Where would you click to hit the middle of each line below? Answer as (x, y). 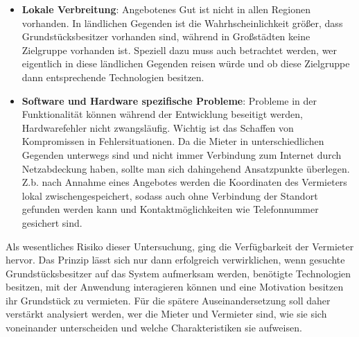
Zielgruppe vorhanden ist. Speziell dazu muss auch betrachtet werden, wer (179, 50)
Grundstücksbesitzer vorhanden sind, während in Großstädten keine (166, 36)
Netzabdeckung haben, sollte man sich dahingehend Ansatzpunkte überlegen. (186, 168)
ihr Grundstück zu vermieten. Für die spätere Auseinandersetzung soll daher (168, 300)
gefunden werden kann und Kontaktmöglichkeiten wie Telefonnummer (170, 209)
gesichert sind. (52, 222)
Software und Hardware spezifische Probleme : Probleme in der (169, 100)
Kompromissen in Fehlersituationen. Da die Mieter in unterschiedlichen (173, 141)
